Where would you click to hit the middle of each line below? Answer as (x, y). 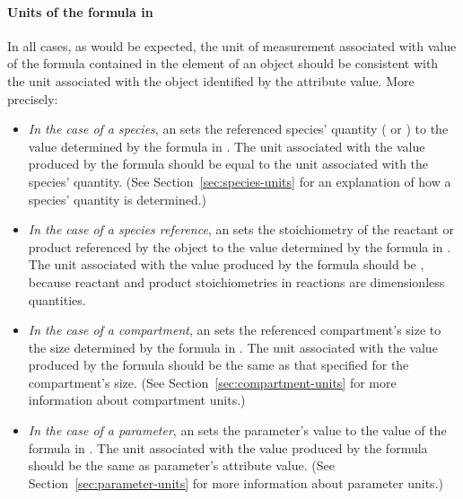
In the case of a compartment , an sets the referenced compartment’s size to (235, 330)
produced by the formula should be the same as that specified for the (218, 365)
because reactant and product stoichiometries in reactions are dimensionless (236, 281)
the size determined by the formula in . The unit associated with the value (233, 347)
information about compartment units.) (137, 400)
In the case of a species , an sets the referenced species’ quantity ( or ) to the (238, 129)
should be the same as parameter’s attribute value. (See (181, 465)
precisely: (33, 98)
